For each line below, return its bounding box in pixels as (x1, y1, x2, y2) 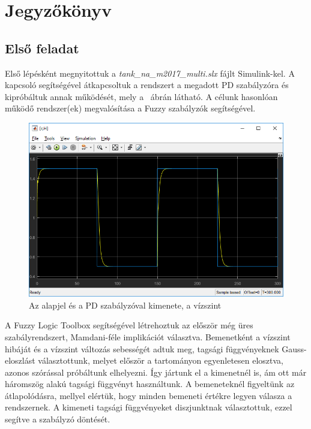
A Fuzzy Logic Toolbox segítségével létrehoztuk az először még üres (5, 319, 253, 331)
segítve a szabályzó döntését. (5, 413, 110, 425)
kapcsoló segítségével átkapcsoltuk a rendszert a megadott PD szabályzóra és (5, 78, 289, 91)
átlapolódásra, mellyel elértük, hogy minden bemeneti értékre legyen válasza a (5, 389, 292, 401)
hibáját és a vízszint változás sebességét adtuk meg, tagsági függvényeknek (5, 342, 279, 355)
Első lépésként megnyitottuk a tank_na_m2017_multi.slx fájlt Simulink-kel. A (5, 67, 295, 79)
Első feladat (5, 38, 79, 57)
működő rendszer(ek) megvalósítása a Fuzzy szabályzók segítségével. (5, 102, 256, 114)
